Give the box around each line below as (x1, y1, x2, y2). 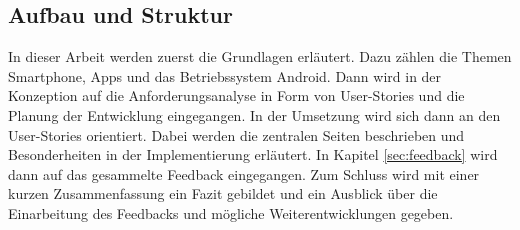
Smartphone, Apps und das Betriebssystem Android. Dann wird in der (8, 65, 442, 86)
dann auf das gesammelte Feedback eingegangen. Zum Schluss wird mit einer (8, 163, 480, 184)
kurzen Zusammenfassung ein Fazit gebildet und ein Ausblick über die (8, 183, 438, 204)
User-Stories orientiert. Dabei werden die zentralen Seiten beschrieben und (8, 124, 465, 145)
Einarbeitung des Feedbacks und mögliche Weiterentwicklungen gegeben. (8, 202, 454, 223)
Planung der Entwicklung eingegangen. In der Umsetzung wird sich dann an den (8, 104, 501, 125)
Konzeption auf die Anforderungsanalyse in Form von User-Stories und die (8, 85, 465, 106)
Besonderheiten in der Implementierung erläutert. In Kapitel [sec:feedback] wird (8, 144, 498, 165)
